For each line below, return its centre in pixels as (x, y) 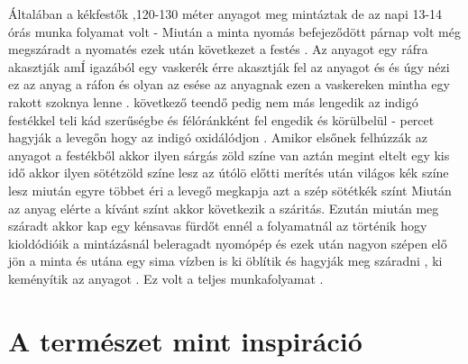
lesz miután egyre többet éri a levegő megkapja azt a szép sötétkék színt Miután (230, 190)
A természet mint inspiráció (185, 340)
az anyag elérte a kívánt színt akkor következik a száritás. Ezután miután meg (224, 208)
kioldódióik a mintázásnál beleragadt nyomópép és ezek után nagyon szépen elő (228, 243)
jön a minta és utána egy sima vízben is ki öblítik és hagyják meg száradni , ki (225, 261)
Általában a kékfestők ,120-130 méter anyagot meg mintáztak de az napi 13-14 (225, 14)
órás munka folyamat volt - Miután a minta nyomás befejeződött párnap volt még (234, 31)
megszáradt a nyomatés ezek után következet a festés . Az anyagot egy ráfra (218, 49)
